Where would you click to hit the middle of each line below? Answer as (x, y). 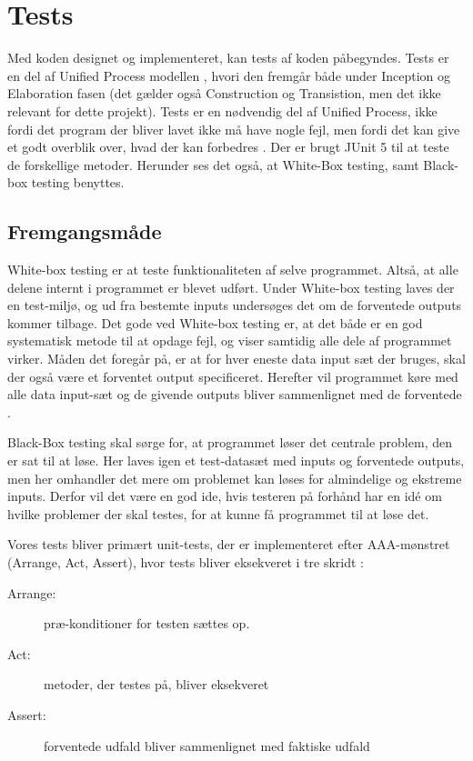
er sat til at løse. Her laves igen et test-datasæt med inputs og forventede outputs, (236, 461)
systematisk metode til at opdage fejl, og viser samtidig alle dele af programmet (230, 340)
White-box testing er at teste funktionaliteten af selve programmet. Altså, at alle (233, 270)
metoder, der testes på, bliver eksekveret (156, 684)
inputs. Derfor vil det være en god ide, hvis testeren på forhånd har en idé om (225, 496)
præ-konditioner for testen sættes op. (147, 623)
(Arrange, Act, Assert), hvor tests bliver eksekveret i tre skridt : (186, 561)
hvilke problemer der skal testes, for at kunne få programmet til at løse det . (218, 513)
